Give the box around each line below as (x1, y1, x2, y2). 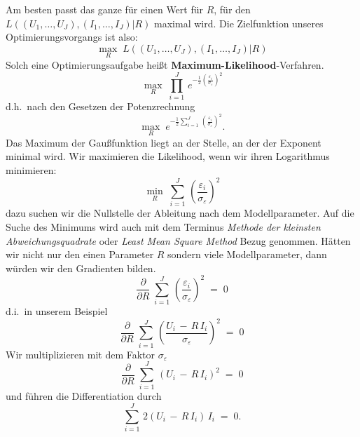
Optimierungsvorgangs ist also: (6, 29, 138, 44)
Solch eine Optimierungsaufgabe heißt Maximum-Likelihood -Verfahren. (6, 58, 324, 72)
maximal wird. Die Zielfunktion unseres (154, 15, 324, 30)
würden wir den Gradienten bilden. (6, 260, 156, 275)
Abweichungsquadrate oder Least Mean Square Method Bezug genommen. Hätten (6, 233, 351, 248)
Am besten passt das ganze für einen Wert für (6, 2, 203, 16)
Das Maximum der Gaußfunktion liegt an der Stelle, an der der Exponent (6, 135, 321, 149)
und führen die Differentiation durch (6, 389, 162, 403)
